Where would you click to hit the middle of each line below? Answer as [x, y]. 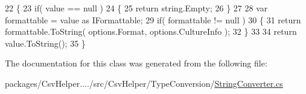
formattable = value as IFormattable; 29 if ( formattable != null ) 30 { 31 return [153, 19]
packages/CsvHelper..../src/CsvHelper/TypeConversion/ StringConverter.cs [144, 83]
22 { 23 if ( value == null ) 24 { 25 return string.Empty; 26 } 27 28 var [136, 8]
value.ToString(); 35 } [45, 43]
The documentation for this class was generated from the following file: [136, 63]
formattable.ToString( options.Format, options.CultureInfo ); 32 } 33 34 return [151, 31]
